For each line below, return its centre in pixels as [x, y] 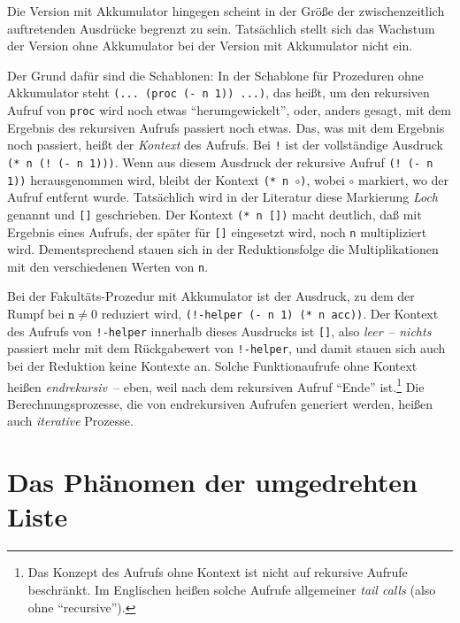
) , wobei [322, 179]
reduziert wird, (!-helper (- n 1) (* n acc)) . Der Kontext [270, 313]
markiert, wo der [404, 179]
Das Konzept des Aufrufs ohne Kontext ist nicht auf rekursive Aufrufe [218, 572]
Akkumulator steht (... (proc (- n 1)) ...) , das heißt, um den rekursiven [218, 92]
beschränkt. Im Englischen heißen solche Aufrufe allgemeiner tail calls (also [232, 589]
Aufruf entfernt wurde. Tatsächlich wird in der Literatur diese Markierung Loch [222, 197]
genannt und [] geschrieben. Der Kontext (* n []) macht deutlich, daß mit [215, 214]
